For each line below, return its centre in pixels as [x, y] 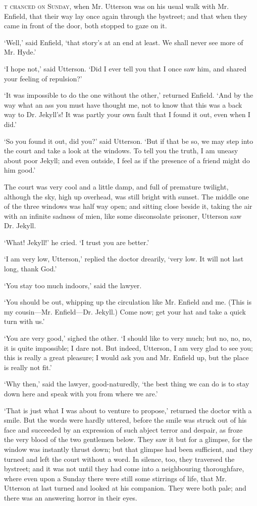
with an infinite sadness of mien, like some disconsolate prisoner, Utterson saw [123, 216]
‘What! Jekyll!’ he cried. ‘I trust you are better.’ [77, 242]
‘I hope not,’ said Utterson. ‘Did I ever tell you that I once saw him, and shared [125, 68]
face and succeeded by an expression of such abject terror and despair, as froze [123, 429]
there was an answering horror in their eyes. [71, 497]
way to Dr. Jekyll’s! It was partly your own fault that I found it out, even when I [127, 114]
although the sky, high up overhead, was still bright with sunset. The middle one [127, 196]
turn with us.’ [25, 321]
